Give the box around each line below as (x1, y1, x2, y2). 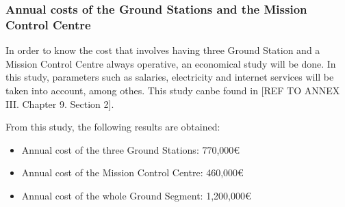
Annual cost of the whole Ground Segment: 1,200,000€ (21, 188, 251, 202)
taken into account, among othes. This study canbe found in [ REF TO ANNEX (5, 83, 340, 97)
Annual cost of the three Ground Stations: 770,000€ (21, 142, 240, 156)
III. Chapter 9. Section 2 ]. (5, 96, 114, 111)
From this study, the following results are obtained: (5, 120, 220, 134)
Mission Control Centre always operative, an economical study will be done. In (5, 56, 336, 70)
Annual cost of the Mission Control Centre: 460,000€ (21, 165, 244, 180)
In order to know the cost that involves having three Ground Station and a (5, 43, 320, 57)
